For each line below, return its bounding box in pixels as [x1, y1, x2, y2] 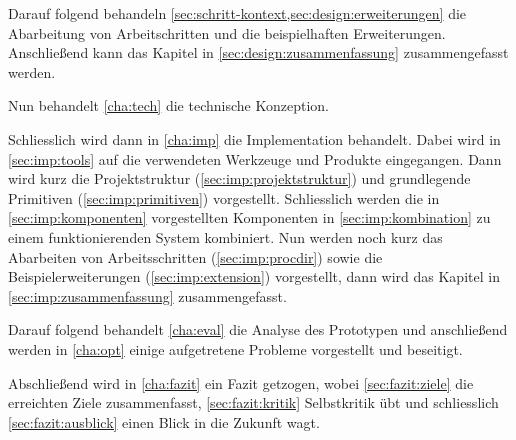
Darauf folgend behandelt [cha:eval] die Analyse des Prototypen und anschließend [8, 319, 508, 340]
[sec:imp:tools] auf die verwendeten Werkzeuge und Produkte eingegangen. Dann [8, 148, 502, 169]
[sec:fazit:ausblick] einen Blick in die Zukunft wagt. [8, 411, 320, 432]
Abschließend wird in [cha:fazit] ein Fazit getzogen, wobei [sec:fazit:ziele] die [8, 372, 474, 393]
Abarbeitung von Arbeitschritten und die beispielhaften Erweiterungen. [8, 22, 446, 43]
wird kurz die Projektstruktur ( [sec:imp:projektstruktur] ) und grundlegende [8, 168, 471, 189]
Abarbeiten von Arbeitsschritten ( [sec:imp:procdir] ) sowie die [8, 246, 383, 267]
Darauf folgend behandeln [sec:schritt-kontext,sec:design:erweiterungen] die [8, 3, 467, 23]
